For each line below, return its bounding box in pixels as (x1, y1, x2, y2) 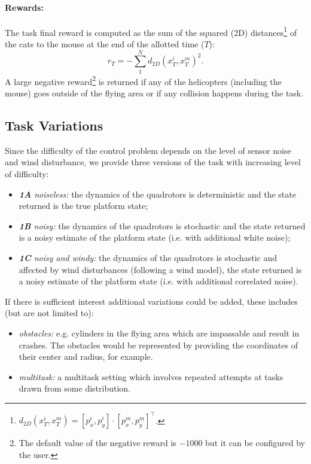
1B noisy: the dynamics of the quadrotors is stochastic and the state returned (19, 219, 306, 232)
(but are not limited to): (5, 307, 94, 319)
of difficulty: (5, 168, 49, 180)
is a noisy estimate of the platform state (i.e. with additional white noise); (19, 231, 291, 244)
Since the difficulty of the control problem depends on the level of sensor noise (5, 144, 291, 156)
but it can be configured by (205, 436, 305, 449)
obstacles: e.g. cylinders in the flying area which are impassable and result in (19, 326, 300, 339)
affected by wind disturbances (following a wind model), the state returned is (19, 263, 302, 275)
